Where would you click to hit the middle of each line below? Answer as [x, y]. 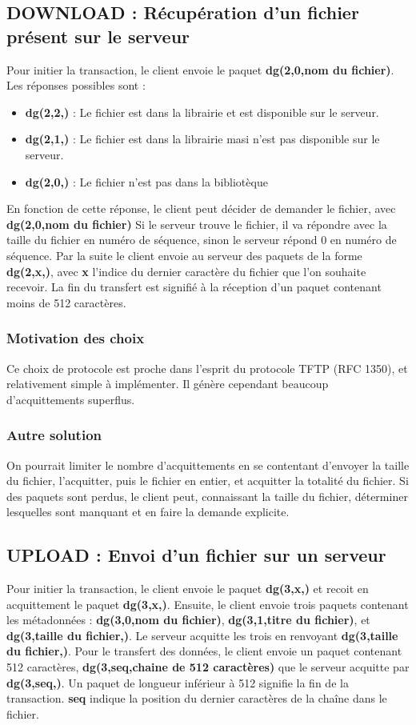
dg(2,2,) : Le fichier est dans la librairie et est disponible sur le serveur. [202, 112]
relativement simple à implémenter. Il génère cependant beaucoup [168, 384]
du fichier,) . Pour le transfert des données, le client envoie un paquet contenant [204, 651]
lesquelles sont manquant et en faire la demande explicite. [148, 512]
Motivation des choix [76, 338]
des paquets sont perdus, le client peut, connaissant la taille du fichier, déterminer [207, 496]
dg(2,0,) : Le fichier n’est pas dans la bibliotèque [146, 181]
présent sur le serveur [98, 36]
